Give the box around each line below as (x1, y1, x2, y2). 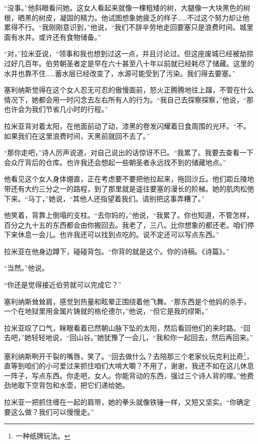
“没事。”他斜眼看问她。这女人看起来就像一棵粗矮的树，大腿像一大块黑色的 (4, 2, 244, 12)
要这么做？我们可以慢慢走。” (4, 406, 94, 417)
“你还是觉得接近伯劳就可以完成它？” (4, 279, 122, 290)
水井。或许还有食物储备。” (17, 31, 101, 42)
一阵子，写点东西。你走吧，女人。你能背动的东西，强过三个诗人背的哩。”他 (4, 370, 247, 380)
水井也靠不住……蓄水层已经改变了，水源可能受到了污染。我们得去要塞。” (4, 68, 236, 78)
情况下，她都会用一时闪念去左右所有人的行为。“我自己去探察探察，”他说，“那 (4, 94, 254, 104)
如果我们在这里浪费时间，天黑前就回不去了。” (4, 130, 150, 141)
